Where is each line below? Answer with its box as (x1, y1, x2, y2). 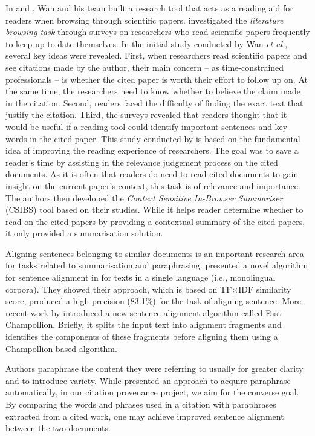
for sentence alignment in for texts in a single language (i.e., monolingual (5, 271, 276, 284)
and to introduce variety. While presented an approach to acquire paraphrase (5, 374, 291, 386)
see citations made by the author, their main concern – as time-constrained (5, 60, 284, 73)
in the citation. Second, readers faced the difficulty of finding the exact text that (5, 96, 304, 109)
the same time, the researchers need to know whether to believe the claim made (5, 85, 300, 97)
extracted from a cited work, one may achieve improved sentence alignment (5, 409, 284, 422)
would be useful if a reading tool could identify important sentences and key (5, 120, 288, 132)
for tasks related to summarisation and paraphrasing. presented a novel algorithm (5, 259, 308, 272)
